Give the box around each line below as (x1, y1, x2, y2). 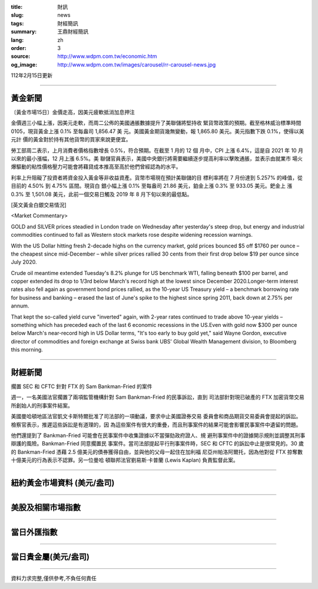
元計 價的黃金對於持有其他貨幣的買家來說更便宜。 (11, 136, 131, 143)
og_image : (11, 61, 38, 68)
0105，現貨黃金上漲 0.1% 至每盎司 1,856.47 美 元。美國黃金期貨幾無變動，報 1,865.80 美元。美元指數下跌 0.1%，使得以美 (11, 127, 304, 135)
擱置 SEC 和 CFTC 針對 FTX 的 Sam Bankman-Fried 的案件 (11, 383, 153, 390)
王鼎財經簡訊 (57, 28, 88, 35)
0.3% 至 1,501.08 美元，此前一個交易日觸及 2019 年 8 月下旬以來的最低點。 (11, 190, 193, 197)
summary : (11, 28, 37, 35)
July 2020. (11, 259, 37, 266)
